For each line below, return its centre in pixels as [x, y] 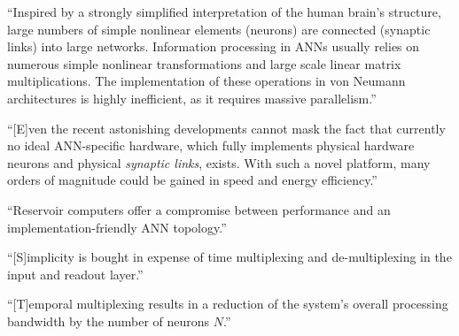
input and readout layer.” [75, 274]
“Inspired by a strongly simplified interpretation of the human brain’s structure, [224, 11]
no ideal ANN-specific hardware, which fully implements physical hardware [211, 145]
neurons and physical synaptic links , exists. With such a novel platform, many [219, 162]
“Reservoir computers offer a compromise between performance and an [199, 209]
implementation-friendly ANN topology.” [117, 227]
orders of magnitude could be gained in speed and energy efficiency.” [192, 180]
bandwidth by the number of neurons [109, 321]
